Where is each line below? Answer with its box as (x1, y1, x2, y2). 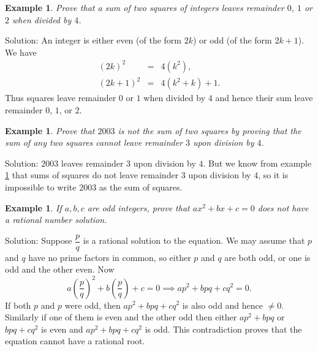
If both (5, 298, 31, 311)
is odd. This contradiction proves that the (145, 322, 302, 335)
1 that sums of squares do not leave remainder (5, 168, 179, 181)
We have (5, 45, 37, 58)
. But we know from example (203, 156, 312, 169)
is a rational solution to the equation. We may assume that (83, 234, 305, 247)
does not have (257, 201, 309, 214)
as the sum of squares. (99, 181, 183, 193)
